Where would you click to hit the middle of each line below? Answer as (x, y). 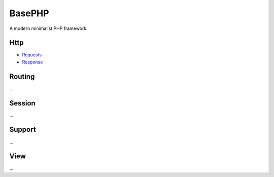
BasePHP (29, 13)
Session (22, 103)
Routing (22, 76)
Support (23, 130)
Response (32, 62)
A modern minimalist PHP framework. (49, 28)
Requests (32, 55)
